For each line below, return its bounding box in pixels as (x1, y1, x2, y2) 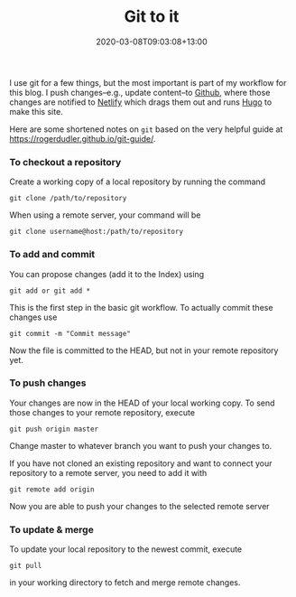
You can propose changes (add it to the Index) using (9, 268, 205, 279)
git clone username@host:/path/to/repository (9, 228, 183, 237)
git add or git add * (9, 286, 91, 295)
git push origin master (9, 424, 99, 434)
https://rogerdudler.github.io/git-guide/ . (9, 133, 156, 144)
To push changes (9, 377, 88, 389)
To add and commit (9, 248, 96, 261)
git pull (9, 562, 42, 571)
